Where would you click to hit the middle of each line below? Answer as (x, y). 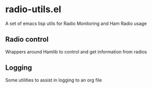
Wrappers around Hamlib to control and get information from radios (76, 51)
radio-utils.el (33, 9)
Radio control (27, 39)
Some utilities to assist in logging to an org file (54, 80)
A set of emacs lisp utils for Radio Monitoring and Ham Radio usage (76, 23)
